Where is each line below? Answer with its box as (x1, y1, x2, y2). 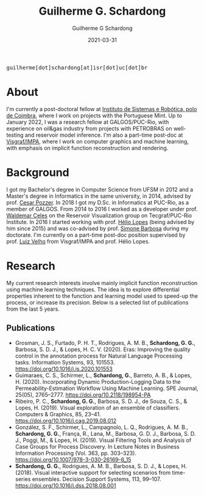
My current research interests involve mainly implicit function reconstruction (6, 279, 198, 286)
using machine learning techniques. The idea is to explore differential (6, 286, 180, 293)
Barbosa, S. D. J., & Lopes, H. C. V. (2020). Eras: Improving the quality (15, 345, 191, 353)
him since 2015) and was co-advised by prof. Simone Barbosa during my (6, 225, 189, 232)
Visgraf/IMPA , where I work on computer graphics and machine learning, (6, 137, 189, 145)
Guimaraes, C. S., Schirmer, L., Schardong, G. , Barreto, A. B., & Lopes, (15, 371, 192, 379)
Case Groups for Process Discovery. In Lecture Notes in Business (15, 443, 180, 450)
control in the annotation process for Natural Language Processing (15, 352, 183, 360)
